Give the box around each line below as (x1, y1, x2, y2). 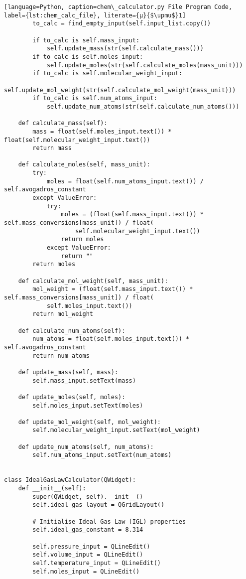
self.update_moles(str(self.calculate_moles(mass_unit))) (46, 61, 243, 69)
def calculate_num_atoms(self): (18, 327, 125, 334)
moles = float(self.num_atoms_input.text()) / (46, 177, 204, 185)
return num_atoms (32, 352, 90, 359)
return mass (32, 145, 72, 152)
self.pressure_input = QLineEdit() (32, 543, 150, 550)
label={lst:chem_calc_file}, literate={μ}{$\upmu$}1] (4, 11, 186, 19)
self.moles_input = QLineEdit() (32, 568, 140, 575)
